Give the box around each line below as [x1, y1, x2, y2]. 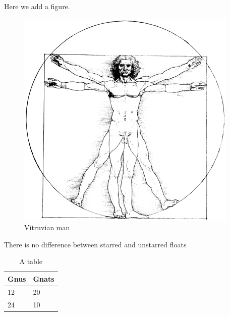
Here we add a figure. [4, 1, 70, 11]
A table [19, 256, 42, 267]
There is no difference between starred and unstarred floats [4, 239, 187, 249]
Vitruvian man [24, 222, 70, 233]
